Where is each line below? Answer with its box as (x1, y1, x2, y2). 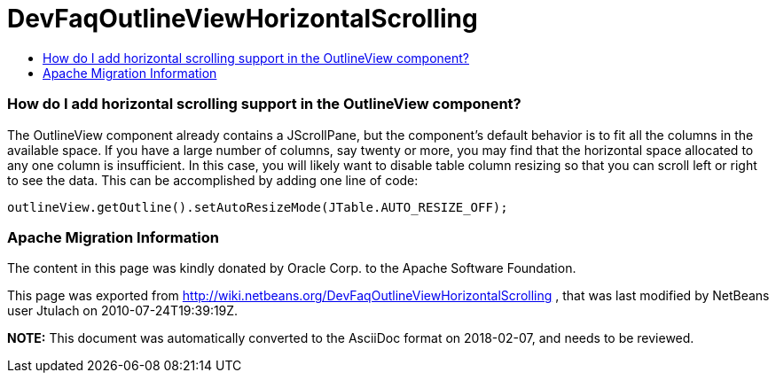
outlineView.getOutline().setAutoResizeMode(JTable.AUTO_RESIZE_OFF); (7, 199, 508, 214)
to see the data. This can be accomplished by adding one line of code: (7, 172, 419, 188)
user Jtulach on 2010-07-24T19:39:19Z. (7, 303, 239, 319)
